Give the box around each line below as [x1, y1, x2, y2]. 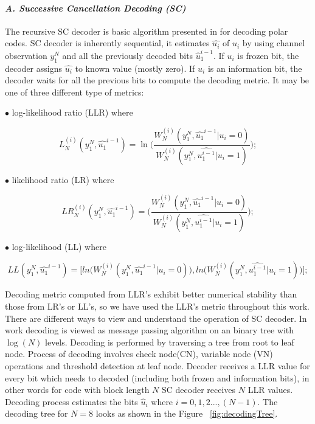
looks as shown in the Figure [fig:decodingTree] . [95, 407, 278, 420]
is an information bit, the [207, 61, 302, 74]
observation [5, 49, 47, 61]
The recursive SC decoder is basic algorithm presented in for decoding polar [5, 24, 288, 37]
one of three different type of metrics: [5, 85, 144, 98]
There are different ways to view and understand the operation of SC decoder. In [5, 311, 307, 324]
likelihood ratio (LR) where [12, 173, 114, 186]
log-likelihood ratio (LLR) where [12, 106, 133, 119]
